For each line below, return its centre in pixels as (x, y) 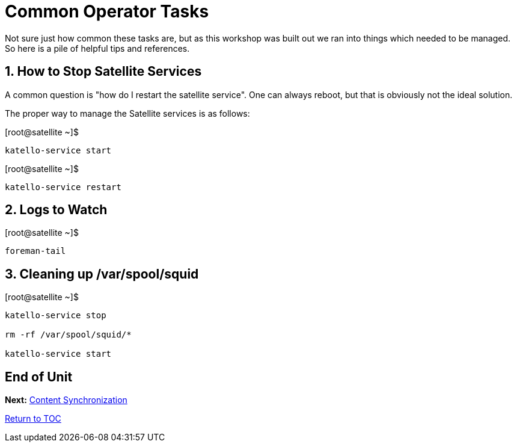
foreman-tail (35, 251)
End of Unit (39, 377)
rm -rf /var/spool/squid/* (68, 335)
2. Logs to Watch (56, 210)
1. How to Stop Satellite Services (103, 72)
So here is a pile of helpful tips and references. (97, 48)
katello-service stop (56, 316)
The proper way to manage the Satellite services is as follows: (127, 113)
